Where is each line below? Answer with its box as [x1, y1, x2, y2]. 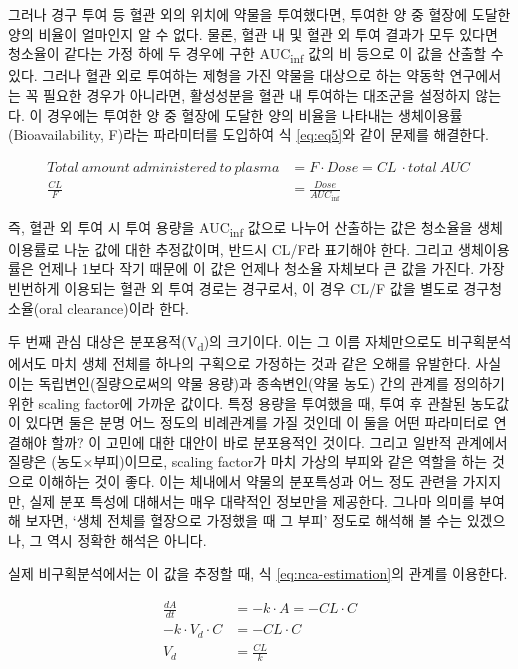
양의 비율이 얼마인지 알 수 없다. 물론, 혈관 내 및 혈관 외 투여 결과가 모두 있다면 [8, 23, 498, 44]
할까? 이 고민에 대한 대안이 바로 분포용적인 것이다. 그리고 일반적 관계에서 [51, 431, 508, 452]
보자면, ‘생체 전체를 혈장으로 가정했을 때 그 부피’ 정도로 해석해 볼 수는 [25, 510, 463, 531]
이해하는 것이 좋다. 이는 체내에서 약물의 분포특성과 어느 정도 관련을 [38, 470, 458, 491]
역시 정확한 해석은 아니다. [46, 529, 207, 550]
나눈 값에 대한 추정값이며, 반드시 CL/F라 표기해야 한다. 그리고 [64, 238, 454, 259]
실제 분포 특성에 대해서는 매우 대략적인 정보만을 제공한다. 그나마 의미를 [29, 490, 475, 511]
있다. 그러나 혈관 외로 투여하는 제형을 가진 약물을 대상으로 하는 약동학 [8, 65, 445, 86]
